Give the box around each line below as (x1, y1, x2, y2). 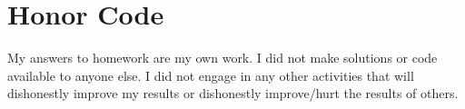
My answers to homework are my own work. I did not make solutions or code (7, 48, 438, 67)
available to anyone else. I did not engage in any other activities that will (7, 65, 414, 84)
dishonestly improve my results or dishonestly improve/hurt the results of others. (7, 84, 459, 103)
